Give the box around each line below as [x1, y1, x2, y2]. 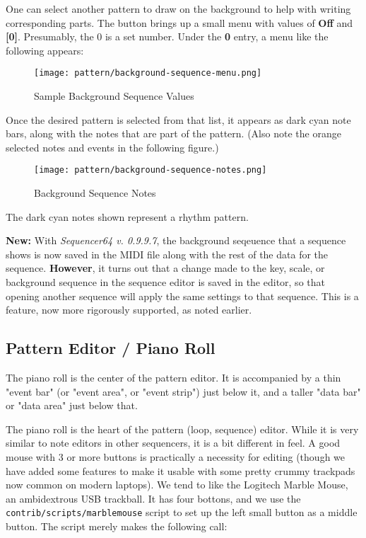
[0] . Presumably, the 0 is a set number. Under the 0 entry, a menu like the [6, 29, 329, 44]
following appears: [6, 42, 84, 57]
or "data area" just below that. [6, 398, 138, 413]
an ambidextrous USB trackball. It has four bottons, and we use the [6, 491, 301, 505]
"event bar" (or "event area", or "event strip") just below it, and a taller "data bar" [6, 384, 361, 399]
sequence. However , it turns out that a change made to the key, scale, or [6, 261, 325, 275]
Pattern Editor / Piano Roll [6, 337, 216, 359]
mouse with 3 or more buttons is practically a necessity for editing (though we [6, 449, 346, 464]
